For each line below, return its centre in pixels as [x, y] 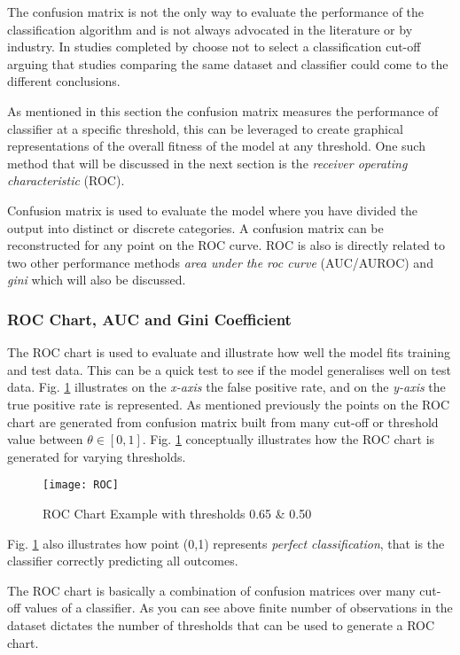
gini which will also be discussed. [97, 280]
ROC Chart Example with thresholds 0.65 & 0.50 [177, 513]
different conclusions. [64, 81]
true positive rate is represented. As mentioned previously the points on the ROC [228, 404]
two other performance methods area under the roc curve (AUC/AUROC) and [220, 262]
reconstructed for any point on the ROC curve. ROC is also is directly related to [226, 245]
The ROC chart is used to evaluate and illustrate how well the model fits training [229, 352]
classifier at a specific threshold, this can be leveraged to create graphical [205, 128]
